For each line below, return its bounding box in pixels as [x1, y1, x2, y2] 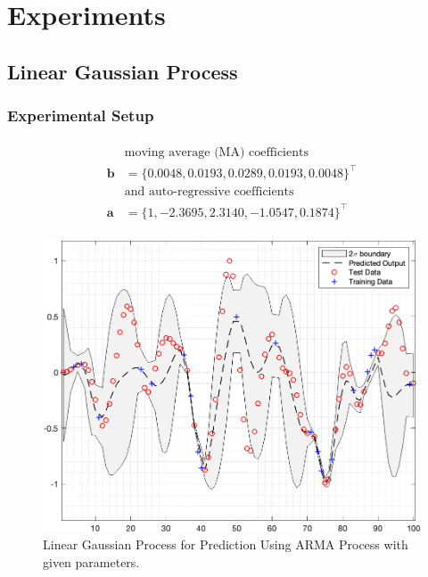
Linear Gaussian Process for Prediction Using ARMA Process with [43, 535, 408, 554]
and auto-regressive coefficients [124, 185, 294, 199]
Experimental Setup [7, 104, 154, 127]
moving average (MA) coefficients [124, 145, 309, 159]
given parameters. [43, 553, 140, 572]
